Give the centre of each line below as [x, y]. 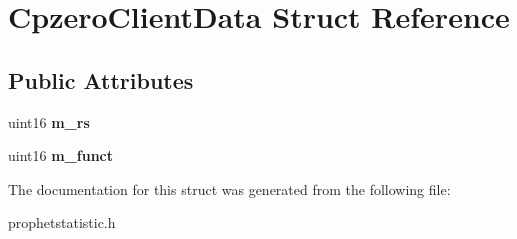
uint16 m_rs [49, 121]
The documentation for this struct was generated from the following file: [229, 188]
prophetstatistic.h [62, 222]
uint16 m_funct [60, 155]
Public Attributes [101, 79]
